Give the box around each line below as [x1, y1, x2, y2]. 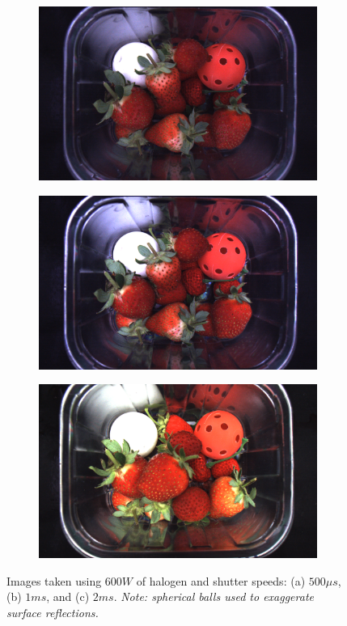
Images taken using [6, 572, 102, 589]
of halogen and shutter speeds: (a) [136, 572, 306, 589]
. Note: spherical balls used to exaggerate [113, 588, 314, 605]
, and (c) [46, 588, 90, 605]
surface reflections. [6, 603, 99, 620]
